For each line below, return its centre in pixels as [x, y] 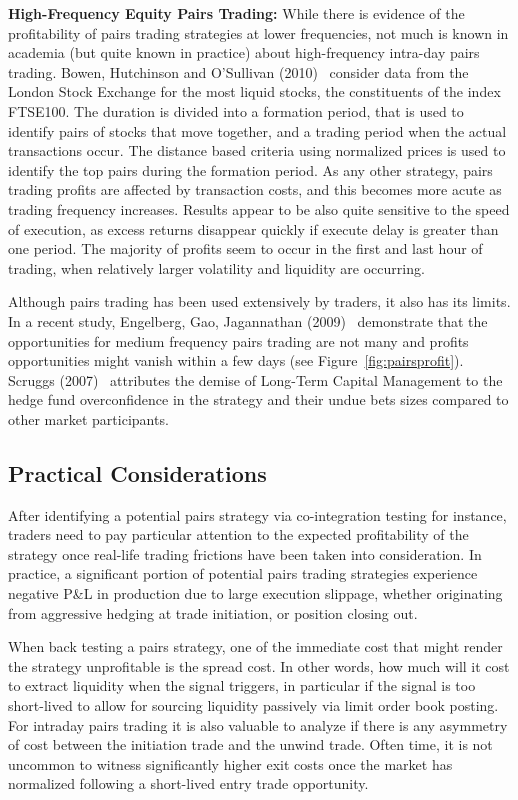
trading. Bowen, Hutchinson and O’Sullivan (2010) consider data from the [238, 71]
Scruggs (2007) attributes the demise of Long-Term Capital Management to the [255, 379]
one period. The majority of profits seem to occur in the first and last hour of [245, 248]
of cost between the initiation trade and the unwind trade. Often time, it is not [250, 744]
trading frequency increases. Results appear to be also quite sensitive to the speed [259, 208]
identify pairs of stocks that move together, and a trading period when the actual [257, 130]
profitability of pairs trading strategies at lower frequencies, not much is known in [258, 32]
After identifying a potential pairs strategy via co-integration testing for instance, [257, 514]
